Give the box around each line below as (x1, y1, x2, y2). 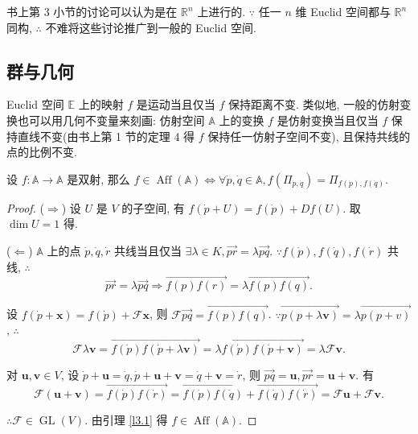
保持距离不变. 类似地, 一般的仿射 (228, 96, 400, 113)
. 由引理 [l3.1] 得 (84, 411, 168, 428)
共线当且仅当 (113, 242, 182, 258)
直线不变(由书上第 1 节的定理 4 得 (17, 127, 195, 144)
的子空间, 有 (121, 199, 185, 216)
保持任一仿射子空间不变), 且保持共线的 (207, 127, 411, 144)
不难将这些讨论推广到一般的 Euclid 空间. (45, 19, 256, 35)
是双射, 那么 (67, 170, 130, 187)
